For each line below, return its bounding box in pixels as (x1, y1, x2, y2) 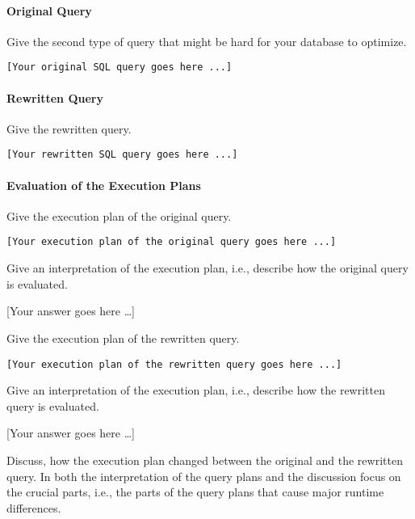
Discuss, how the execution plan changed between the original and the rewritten (6, 451, 403, 468)
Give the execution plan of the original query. (6, 207, 232, 224)
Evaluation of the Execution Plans (6, 176, 201, 193)
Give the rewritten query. (6, 120, 132, 137)
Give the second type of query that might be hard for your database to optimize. (6, 32, 407, 49)
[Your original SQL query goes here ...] (6, 61, 233, 74)
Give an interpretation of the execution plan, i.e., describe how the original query (6, 259, 409, 276)
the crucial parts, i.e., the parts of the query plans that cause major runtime (6, 483, 384, 500)
